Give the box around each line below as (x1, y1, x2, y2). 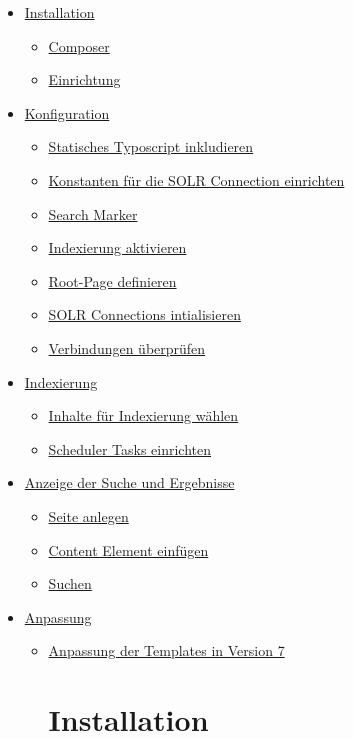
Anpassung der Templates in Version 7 (48, 640, 285, 661)
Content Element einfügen (48, 539, 209, 560)
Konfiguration (24, 102, 110, 123)
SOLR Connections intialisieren (48, 304, 241, 325)
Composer (48, 35, 110, 56)
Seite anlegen (48, 505, 129, 526)
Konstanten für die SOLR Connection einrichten (48, 169, 345, 190)
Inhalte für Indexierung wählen (48, 405, 239, 426)
